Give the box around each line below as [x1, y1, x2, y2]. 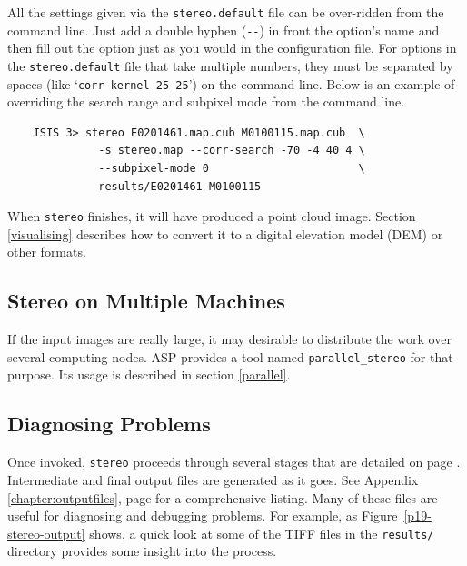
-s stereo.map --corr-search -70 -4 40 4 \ [98, 144, 365, 157]
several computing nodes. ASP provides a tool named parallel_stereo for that [7, 347, 453, 366]
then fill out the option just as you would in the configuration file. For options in [7, 38, 457, 57]
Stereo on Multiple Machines [7, 287, 285, 315]
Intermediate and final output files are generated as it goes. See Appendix [7, 470, 419, 489]
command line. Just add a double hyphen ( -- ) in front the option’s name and [7, 20, 440, 39]
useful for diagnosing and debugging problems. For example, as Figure [7, 506, 398, 525]
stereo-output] [7, 523, 85, 542]
